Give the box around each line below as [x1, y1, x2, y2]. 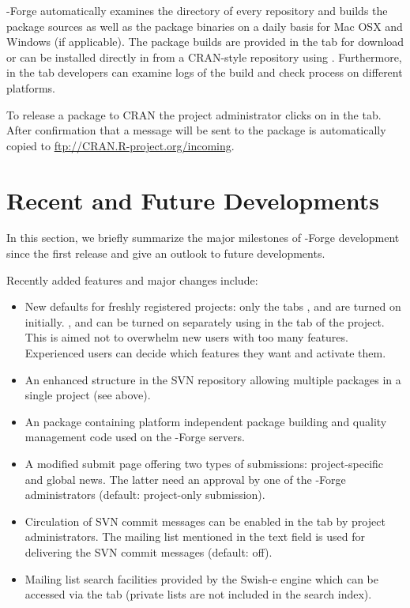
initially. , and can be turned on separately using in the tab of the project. [24, 313, 385, 330]
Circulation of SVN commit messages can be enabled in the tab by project [24, 512, 386, 529]
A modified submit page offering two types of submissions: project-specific [24, 455, 384, 471]
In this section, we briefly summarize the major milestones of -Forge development [6, 229, 400, 246]
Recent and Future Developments [6, 183, 380, 216]
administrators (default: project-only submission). [24, 486, 265, 503]
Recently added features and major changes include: [6, 271, 258, 288]
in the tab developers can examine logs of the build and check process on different [6, 64, 403, 81]
